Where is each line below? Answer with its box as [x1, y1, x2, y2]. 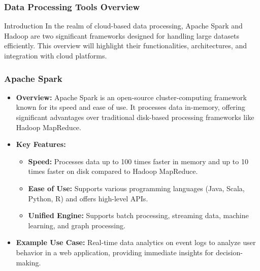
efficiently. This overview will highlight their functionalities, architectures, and [4, 40, 247, 51]
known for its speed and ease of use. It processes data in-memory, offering [16, 102, 245, 112]
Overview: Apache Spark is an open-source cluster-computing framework [16, 92, 247, 102]
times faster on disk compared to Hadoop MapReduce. [28, 166, 198, 176]
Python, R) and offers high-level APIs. [28, 193, 148, 203]
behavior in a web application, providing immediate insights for [16, 247, 214, 257]
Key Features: [16, 139, 66, 149]
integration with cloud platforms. [4, 50, 107, 61]
